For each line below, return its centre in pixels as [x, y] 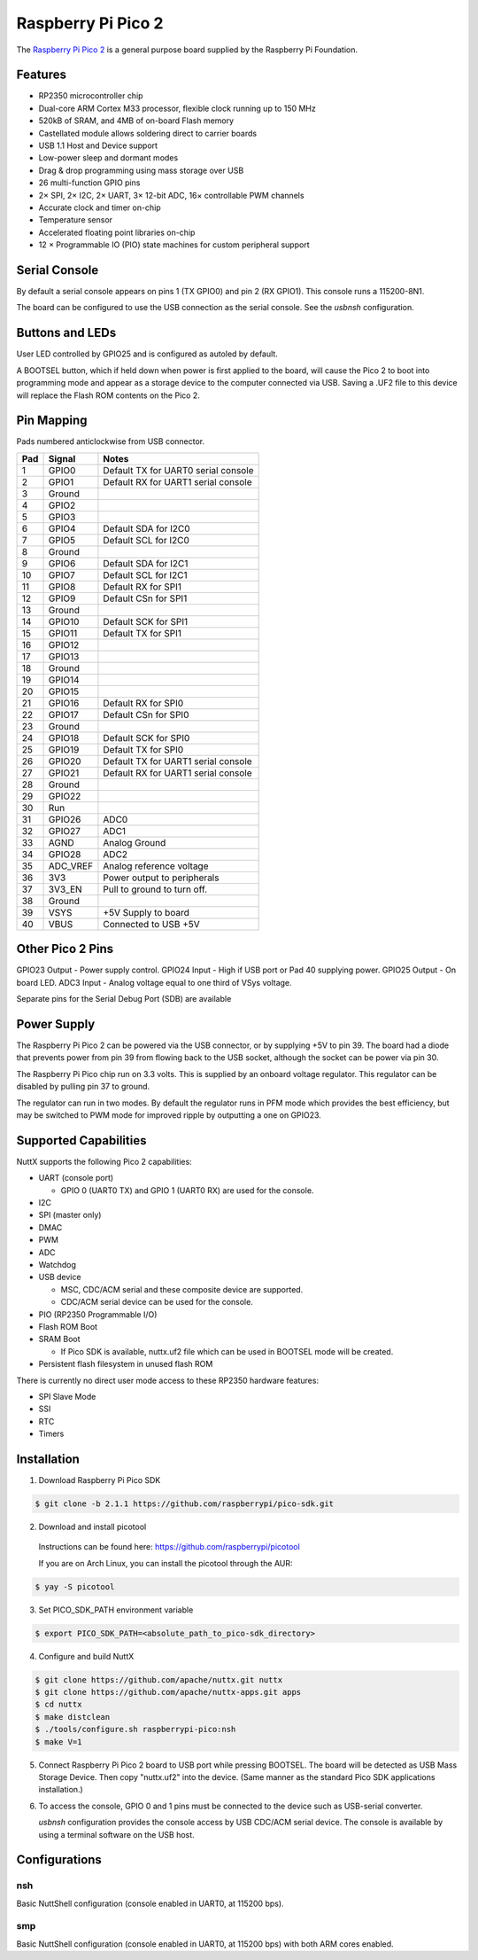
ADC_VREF [70, 866]
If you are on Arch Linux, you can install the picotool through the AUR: [166, 1563]
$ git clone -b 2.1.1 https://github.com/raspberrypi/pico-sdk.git [185, 1503]
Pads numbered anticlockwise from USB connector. [111, 441]
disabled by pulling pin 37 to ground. [83, 1087]
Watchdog [58, 1265]
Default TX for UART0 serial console [178, 470]
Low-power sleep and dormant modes [108, 158]
